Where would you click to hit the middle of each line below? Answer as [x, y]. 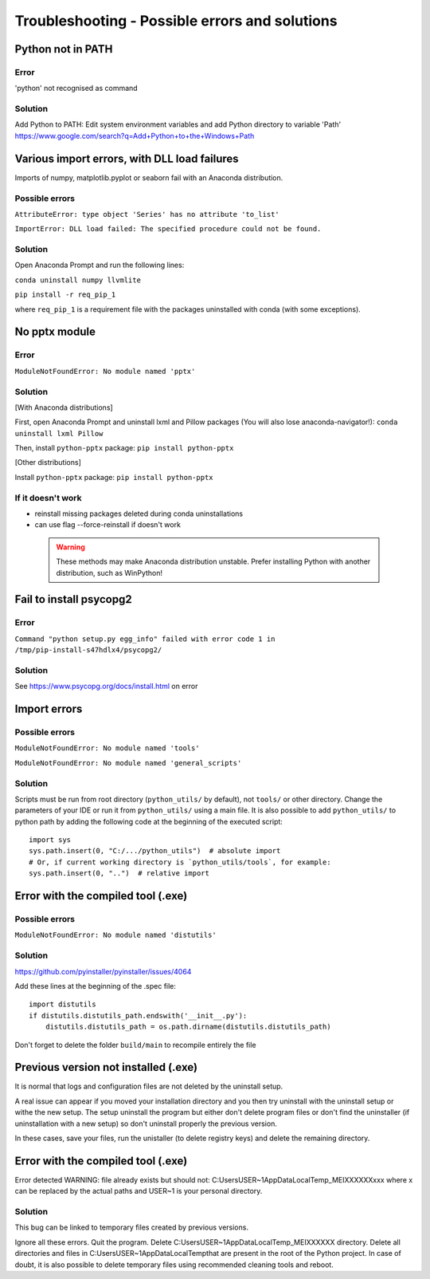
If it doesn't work [48, 498]
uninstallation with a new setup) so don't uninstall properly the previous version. [146, 1124]
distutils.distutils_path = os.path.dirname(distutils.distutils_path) [188, 1027]
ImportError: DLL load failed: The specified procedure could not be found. [168, 229]
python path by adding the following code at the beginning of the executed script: [149, 821]
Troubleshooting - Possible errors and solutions [176, 21]
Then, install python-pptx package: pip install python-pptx [124, 448]
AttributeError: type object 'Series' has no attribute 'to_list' [147, 214]
